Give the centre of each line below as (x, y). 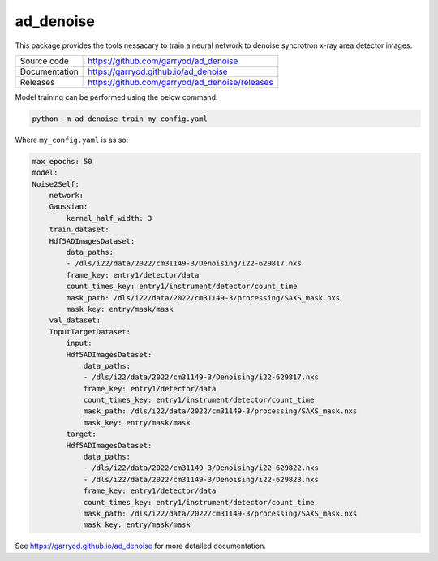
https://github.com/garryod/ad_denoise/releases (180, 82)
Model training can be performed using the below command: (116, 97)
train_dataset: (79, 230)
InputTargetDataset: (90, 332)
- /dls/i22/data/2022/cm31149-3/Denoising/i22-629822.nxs (201, 468)
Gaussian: (69, 207)
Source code (44, 61)
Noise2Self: (56, 184)
